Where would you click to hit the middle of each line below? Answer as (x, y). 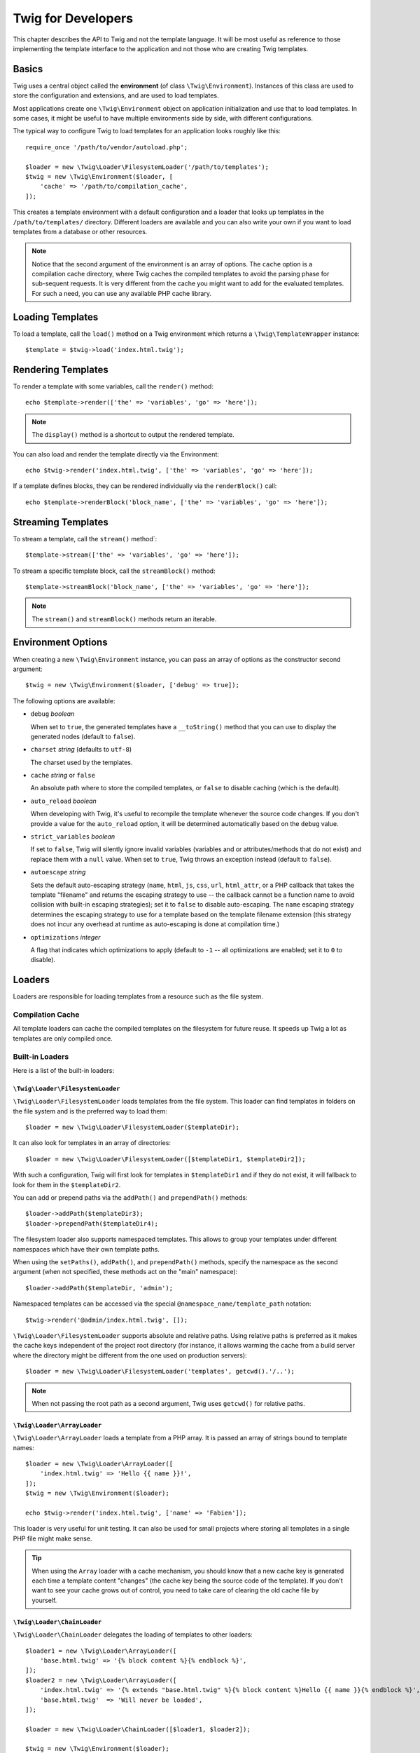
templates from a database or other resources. (80, 231)
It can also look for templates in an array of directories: (92, 1143)
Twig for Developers (73, 18)
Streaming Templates (61, 522)
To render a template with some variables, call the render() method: (113, 386)
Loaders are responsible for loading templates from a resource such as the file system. (138, 996)
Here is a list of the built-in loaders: (64, 1070)
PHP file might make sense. (52, 1538)
